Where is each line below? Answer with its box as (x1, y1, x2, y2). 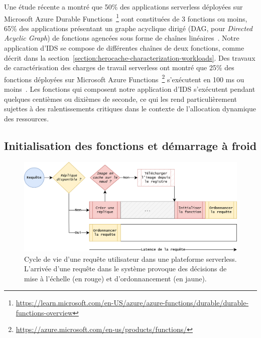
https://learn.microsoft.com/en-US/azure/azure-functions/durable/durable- (16, 297, 249, 308)
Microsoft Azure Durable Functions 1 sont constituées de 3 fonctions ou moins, (4, 12, 247, 24)
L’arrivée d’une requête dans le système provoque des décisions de (24, 263, 227, 274)
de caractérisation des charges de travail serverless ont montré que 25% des (4, 62, 234, 73)
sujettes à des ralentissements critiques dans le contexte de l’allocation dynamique (4, 103, 256, 114)
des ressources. (4, 113, 49, 123)
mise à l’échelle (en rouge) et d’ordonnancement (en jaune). (24, 273, 207, 283)
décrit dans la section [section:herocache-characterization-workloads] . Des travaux (4, 52, 255, 63)
